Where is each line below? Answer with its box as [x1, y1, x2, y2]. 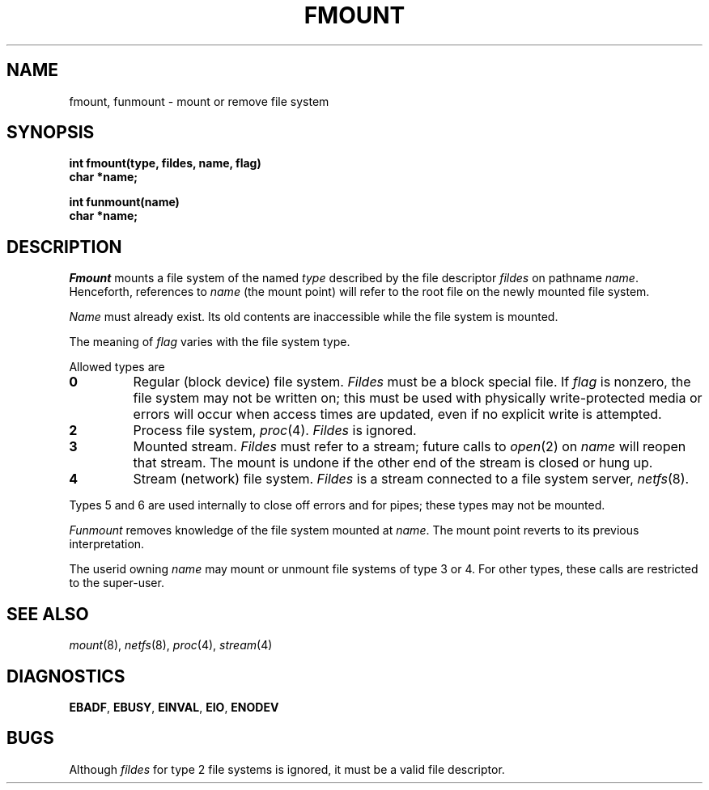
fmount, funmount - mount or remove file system [69, 94, 329, 108]
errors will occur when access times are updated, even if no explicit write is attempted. [133, 406, 662, 423]
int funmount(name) [69, 195, 180, 209]
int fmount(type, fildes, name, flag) [69, 156, 261, 171]
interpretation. [69, 537, 145, 551]
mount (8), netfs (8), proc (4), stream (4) [69, 638, 273, 653]
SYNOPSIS [6, 122, 95, 143]
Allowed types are [69, 360, 165, 374]
